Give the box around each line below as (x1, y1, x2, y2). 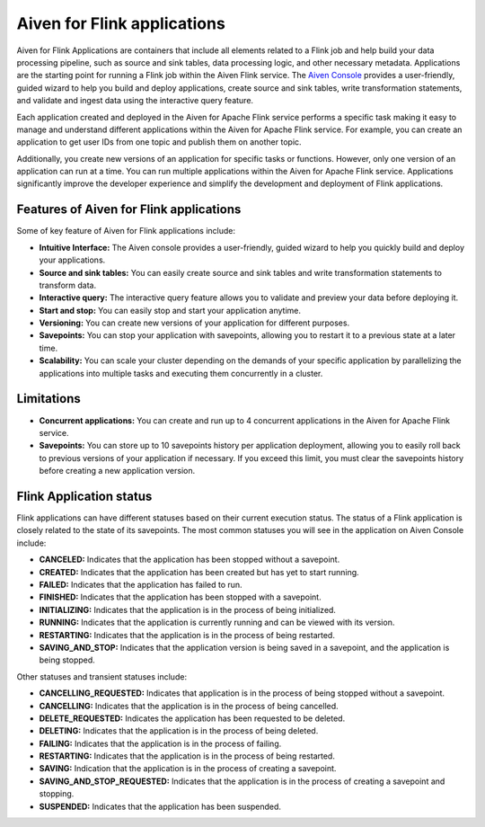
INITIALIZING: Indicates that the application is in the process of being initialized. (39, 604, 337, 615)
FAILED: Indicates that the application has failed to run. (39, 579, 242, 590)
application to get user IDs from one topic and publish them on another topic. (16, 137, 302, 147)
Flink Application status (16, 488, 153, 503)
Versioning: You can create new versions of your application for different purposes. (39, 317, 350, 328)
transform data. (39, 280, 97, 290)
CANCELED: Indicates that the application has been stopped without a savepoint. (39, 554, 340, 565)
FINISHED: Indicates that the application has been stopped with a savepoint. (39, 591, 322, 602)
